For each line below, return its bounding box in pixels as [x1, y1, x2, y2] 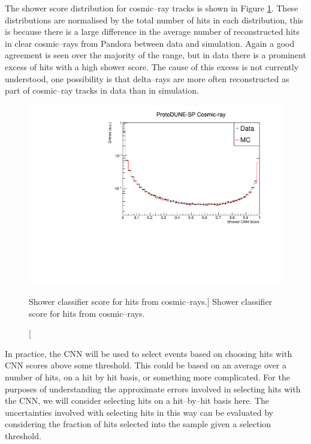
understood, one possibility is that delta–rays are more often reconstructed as [5, 72, 289, 85]
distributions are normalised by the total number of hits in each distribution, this [5, 13, 304, 26]
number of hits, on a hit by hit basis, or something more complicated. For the [5, 370, 290, 383]
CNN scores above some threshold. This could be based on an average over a [5, 359, 286, 371]
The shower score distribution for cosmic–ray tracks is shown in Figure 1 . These [5, 2, 298, 14]
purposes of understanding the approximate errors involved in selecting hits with [5, 382, 301, 395]
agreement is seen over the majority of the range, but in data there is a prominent [5, 49, 306, 61]
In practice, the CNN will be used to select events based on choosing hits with [5, 347, 292, 359]
